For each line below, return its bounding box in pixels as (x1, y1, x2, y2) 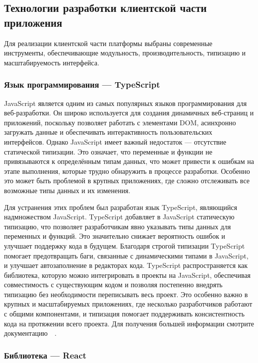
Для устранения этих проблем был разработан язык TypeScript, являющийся (4, 202, 237, 212)
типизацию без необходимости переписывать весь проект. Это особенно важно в (4, 289, 248, 299)
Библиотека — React (4, 349, 87, 361)
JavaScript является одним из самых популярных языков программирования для (4, 98, 247, 108)
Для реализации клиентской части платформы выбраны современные (4, 38, 213, 48)
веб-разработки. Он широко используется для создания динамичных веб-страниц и (4, 107, 254, 118)
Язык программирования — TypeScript (4, 78, 160, 91)
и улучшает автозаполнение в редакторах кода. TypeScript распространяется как (4, 260, 248, 270)
